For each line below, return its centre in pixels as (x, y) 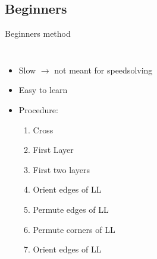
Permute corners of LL (74, 229)
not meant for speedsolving (103, 70)
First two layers (61, 169)
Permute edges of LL (71, 209)
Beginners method (38, 33)
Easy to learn (43, 90)
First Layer (53, 150)
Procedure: (38, 109)
